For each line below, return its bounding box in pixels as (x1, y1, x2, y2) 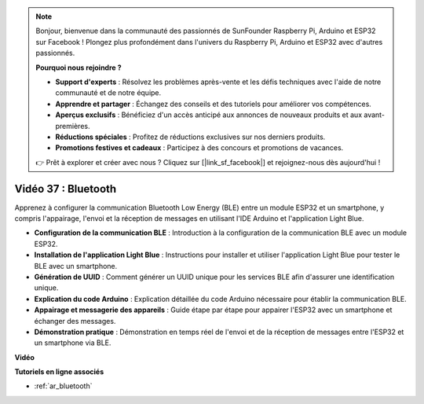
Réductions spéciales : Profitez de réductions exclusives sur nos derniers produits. (55, 132, 326, 141)
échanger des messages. (34, 316, 116, 325)
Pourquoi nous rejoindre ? (35, 63, 122, 72)
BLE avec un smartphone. (34, 261, 118, 270)
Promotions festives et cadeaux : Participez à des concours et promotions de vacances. (55, 143, 344, 152)
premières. (55, 121, 90, 130)
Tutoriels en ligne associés (14, 367, 104, 376)
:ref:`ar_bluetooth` (34, 381, 93, 391)
